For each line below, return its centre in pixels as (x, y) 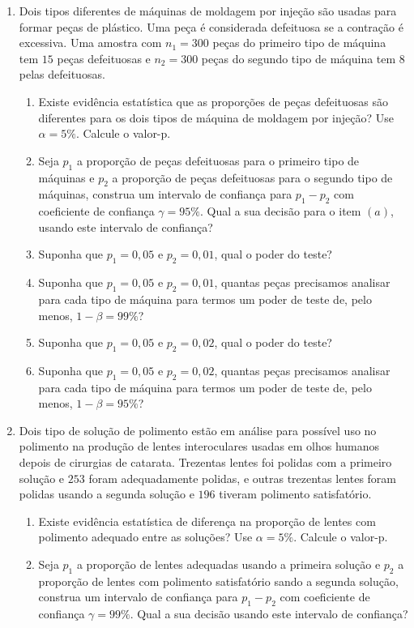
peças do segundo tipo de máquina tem (299, 58)
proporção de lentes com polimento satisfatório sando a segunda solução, (218, 581)
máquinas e (66, 177)
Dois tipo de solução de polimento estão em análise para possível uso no (198, 430)
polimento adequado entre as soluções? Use (145, 537)
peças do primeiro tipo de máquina (299, 43)
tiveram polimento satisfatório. (295, 494)
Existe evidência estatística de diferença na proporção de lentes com (207, 521)
